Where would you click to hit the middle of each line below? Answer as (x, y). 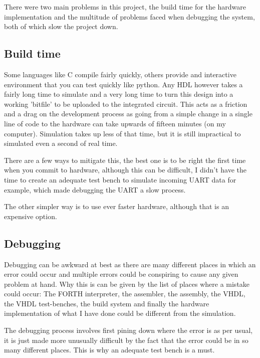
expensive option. (31, 216)
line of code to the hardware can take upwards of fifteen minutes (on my (115, 123)
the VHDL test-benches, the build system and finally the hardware (107, 303)
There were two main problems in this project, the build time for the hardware (125, 7)
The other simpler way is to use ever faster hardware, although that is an (116, 206)
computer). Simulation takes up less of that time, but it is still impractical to (122, 133)
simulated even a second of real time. (61, 143)
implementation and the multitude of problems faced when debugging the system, (129, 16)
